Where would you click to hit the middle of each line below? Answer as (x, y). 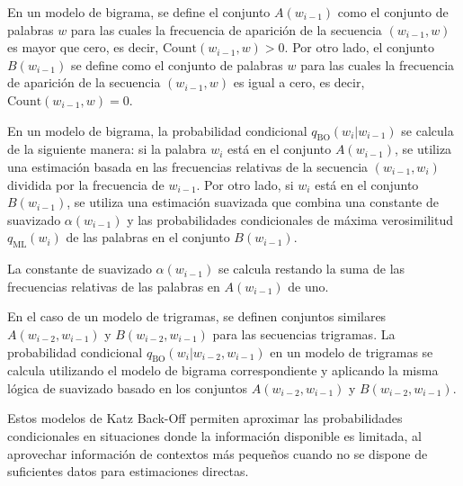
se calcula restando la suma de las (312, 269)
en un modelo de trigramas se (352, 351)
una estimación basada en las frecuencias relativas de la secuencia (188, 166)
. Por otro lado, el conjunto (359, 47)
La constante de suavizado (80, 269)
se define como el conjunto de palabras (177, 64)
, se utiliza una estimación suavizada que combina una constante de (253, 202)
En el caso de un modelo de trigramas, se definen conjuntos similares (197, 316)
